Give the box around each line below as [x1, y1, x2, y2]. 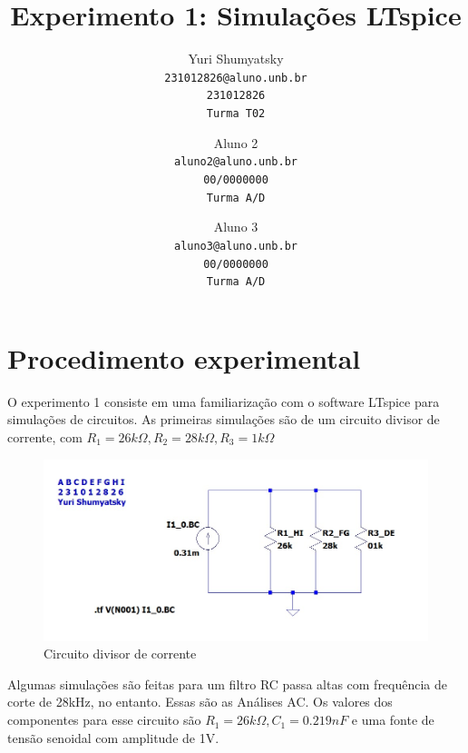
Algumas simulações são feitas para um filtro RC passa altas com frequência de [7, 674, 448, 693]
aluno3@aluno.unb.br [173, 239, 298, 253]
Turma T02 [206, 107, 266, 121]
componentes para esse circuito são [7, 710, 201, 729]
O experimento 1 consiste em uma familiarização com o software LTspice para [7, 391, 440, 411]
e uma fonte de [351, 710, 434, 729]
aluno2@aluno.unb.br [173, 155, 298, 169]
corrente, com [7, 427, 83, 446]
